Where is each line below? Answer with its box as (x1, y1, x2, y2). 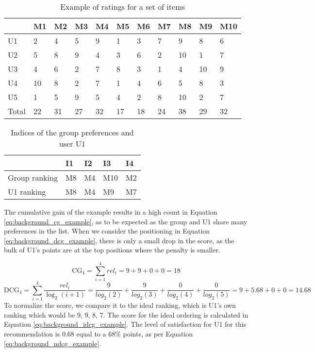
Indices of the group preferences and (11, 127, 134, 138)
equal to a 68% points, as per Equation (76, 329, 193, 338)
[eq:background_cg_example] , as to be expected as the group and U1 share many (4, 216, 248, 226)
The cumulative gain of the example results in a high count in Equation (4, 207, 217, 217)
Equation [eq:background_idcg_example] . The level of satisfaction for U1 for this (4, 319, 247, 329)
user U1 (59, 138, 85, 149)
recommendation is (4, 329, 60, 338)
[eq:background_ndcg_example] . (4, 338, 101, 348)
